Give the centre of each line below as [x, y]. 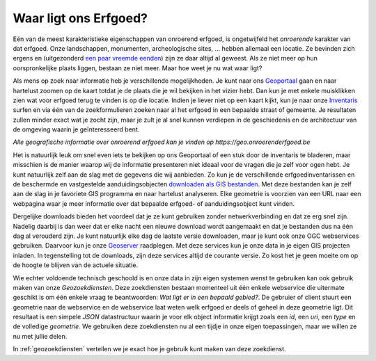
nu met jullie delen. [40, 336]
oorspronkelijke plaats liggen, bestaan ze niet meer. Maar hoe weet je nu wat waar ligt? [138, 68]
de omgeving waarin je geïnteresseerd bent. [76, 129]
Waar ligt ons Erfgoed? [80, 18]
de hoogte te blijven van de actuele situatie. [76, 265]
